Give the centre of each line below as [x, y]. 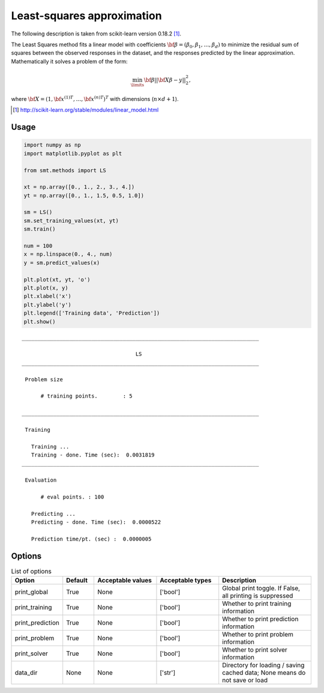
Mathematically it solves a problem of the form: [70, 61]
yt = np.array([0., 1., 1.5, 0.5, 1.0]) [84, 195]
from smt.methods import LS [65, 170]
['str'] [168, 673]
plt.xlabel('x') [48, 296]
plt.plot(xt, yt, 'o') [57, 280]
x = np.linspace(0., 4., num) [68, 254]
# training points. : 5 [87, 396]
